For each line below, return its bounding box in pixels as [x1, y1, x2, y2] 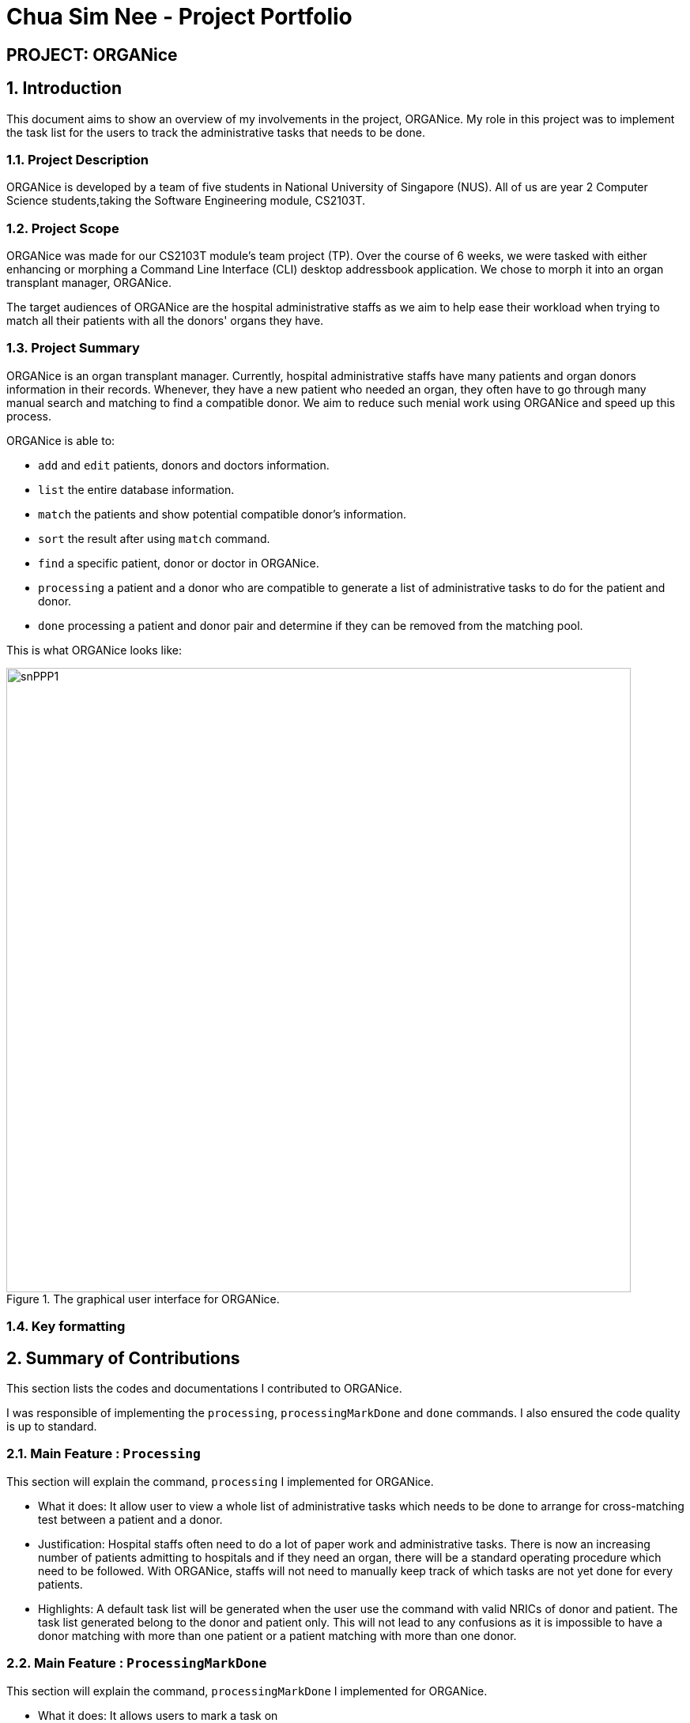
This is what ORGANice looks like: [6, 643, 182, 657]
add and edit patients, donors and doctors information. [38, 458, 330, 472]
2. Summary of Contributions [6, 1348, 240, 1368]
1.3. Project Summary [6, 340, 140, 356]
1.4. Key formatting [6, 1318, 126, 1335]
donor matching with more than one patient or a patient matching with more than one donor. [38, 1628, 517, 1642]
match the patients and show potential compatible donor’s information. [38, 507, 407, 521]
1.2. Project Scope [6, 220, 119, 236]
